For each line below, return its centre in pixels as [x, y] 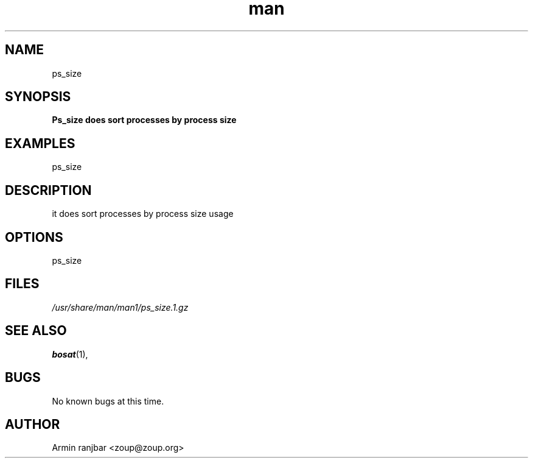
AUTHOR [33, 424]
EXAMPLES [40, 143]
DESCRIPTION [48, 190]
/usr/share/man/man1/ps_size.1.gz [120, 307]
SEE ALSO [36, 331]
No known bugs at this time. [108, 401]
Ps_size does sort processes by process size [144, 120]
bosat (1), [70, 354]
